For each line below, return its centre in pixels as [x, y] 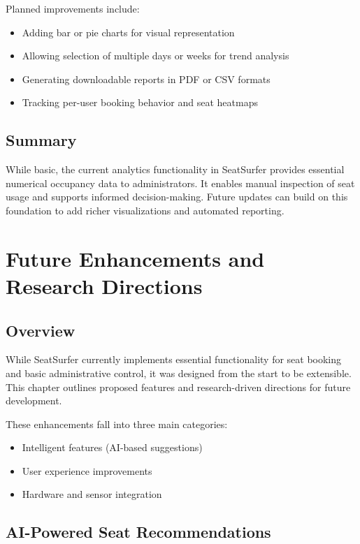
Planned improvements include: [73, 8]
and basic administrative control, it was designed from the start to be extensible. [179, 373]
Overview [41, 330]
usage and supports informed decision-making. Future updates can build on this [177, 197]
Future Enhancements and [135, 258]
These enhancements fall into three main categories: [117, 424]
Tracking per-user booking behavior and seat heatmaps [140, 102]
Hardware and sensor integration [92, 494]
